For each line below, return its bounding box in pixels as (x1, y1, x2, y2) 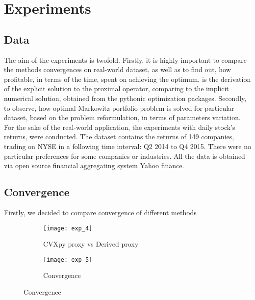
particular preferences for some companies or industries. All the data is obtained (4, 150, 245, 161)
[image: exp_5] (43, 256, 93, 263)
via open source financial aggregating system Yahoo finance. (4, 160, 184, 171)
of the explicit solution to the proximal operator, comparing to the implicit (4, 83, 229, 94)
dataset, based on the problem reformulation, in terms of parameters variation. (4, 112, 241, 123)
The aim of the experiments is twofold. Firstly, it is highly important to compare (4, 54, 247, 65)
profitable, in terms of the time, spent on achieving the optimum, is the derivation (4, 74, 251, 84)
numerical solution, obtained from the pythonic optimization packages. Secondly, (4, 93, 247, 103)
